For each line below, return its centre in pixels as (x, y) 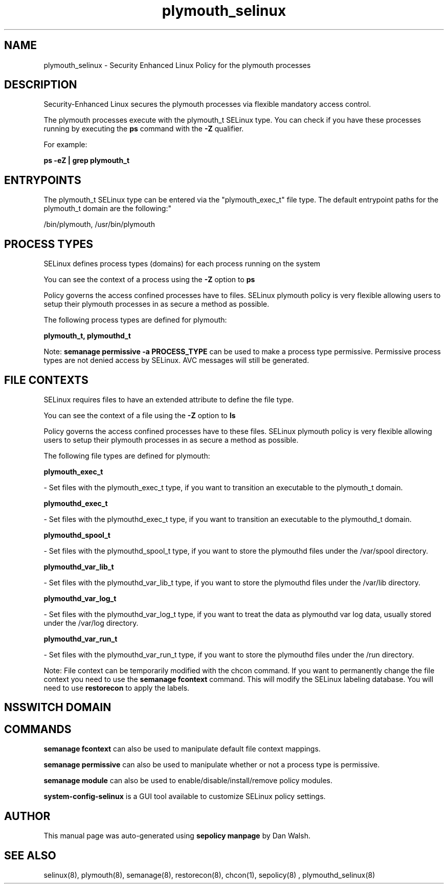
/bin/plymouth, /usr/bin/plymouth (99, 224)
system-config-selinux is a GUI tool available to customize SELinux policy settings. (185, 796)
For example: (65, 145)
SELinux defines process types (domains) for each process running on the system (182, 264)
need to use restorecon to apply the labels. (117, 688)
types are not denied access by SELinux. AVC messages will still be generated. (176, 360)
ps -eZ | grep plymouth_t (87, 161)
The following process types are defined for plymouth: (135, 320)
